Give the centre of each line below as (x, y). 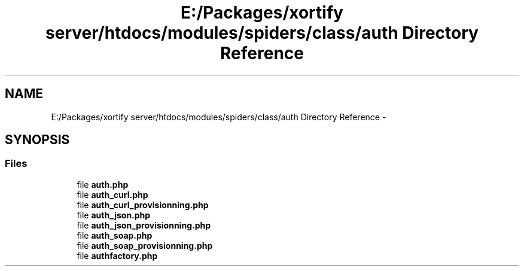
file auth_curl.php (112, 194)
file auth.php (103, 184)
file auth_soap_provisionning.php (145, 245)
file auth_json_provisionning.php (144, 225)
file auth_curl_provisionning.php (143, 205)
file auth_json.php (114, 215)
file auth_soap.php (115, 235)
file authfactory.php (117, 255)
